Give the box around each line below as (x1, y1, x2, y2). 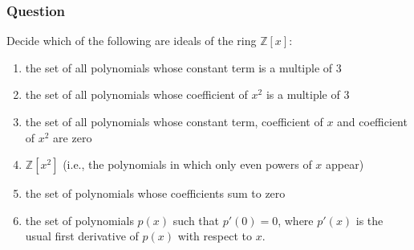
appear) (326, 156, 364, 173)
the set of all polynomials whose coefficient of (25, 86, 248, 103)
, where (278, 211, 314, 228)
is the (355, 211, 384, 228)
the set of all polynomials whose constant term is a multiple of (25, 59, 333, 76)
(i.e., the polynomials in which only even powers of (63, 156, 312, 173)
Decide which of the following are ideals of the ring (6, 32, 257, 49)
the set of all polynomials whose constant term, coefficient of (25, 113, 323, 129)
